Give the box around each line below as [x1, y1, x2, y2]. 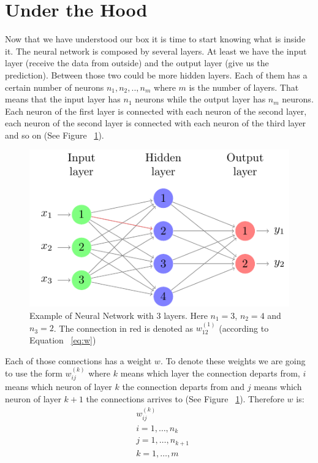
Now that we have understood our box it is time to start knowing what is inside [5, 33, 306, 45]
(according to [219, 321, 269, 334]
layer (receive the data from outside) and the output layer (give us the [5, 56, 269, 69]
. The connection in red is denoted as [53, 321, 194, 334]
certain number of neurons [5, 80, 104, 93]
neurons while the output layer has [135, 93, 266, 105]
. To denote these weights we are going [160, 354, 306, 367]
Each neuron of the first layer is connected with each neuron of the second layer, [5, 104, 307, 117]
